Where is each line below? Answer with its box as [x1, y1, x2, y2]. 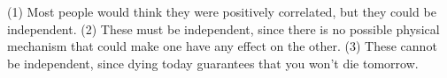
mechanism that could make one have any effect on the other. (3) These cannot [7, 37, 437, 55]
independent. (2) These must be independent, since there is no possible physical [7, 19, 440, 38]
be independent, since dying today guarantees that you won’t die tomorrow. [7, 53, 419, 72]
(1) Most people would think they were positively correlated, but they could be [7, 3, 436, 20]
